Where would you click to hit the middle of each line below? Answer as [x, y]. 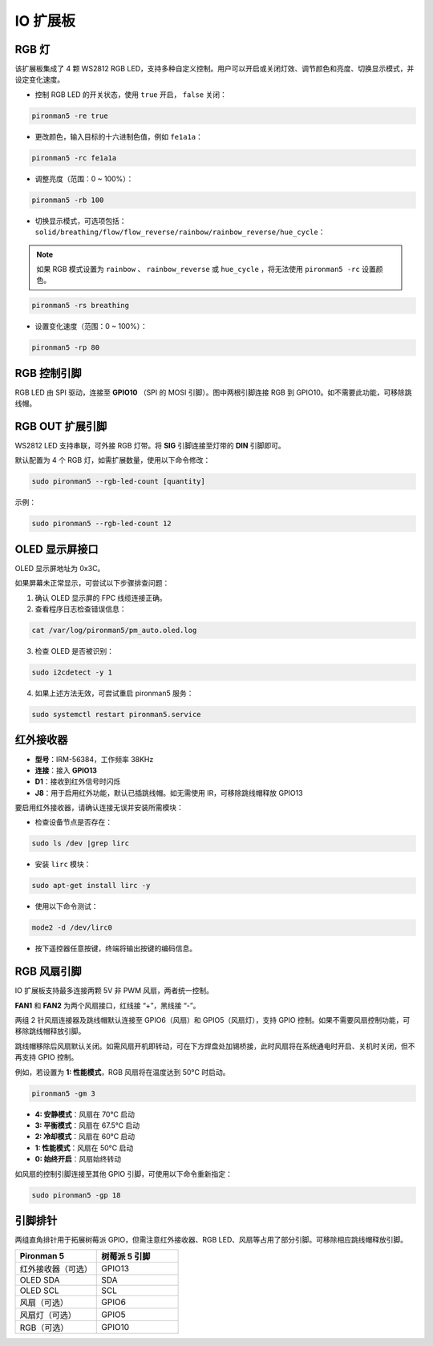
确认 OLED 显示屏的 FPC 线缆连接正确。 [101, 598]
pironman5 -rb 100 [68, 200]
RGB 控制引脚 [48, 373]
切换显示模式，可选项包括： [81, 221]
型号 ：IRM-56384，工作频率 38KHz [94, 759]
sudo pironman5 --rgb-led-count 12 [101, 524]
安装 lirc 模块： [63, 864]
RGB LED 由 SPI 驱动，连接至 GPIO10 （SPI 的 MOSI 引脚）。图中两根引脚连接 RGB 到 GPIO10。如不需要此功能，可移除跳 [213, 392]
